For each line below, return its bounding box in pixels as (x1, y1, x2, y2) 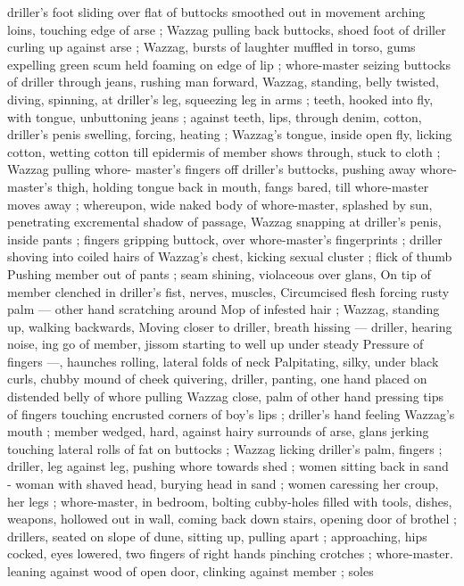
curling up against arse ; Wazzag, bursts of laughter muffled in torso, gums (7, 37, 416, 56)
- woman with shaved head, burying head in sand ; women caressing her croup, (7, 475, 439, 493)
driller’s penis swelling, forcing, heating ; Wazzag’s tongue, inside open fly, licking (7, 125, 452, 144)
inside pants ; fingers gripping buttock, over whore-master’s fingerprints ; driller (7, 229, 443, 248)
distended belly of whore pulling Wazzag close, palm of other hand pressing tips (7, 387, 443, 406)
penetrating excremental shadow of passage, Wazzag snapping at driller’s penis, (7, 212, 442, 231)
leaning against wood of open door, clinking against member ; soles (7, 562, 374, 580)
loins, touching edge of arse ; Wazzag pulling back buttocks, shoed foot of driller (7, 20, 446, 38)
